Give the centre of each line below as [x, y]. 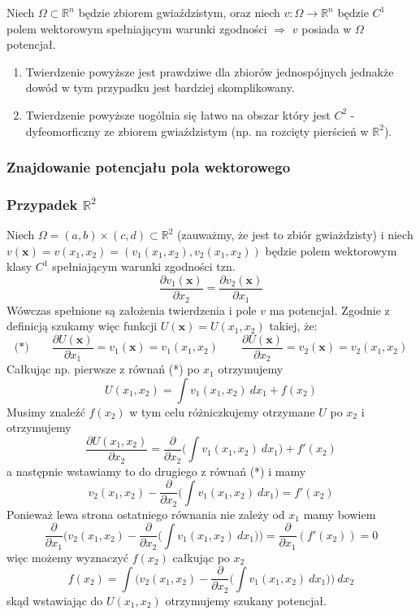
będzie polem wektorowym [331, 250]
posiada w [327, 28]
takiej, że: [293, 326]
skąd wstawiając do [55, 600]
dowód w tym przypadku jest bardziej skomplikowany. [160, 87]
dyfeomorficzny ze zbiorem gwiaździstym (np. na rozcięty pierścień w [197, 131]
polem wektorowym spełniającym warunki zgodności [137, 28]
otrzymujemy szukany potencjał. [246, 600]
